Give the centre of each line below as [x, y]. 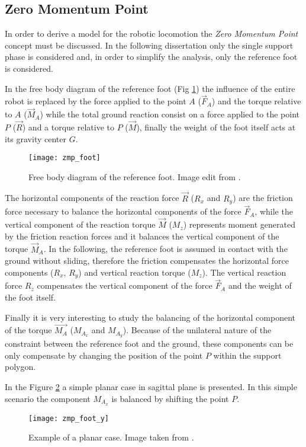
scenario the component [48, 398]
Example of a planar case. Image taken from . [111, 437]
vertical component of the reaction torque [80, 224]
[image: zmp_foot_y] [69, 418]
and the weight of [260, 285]
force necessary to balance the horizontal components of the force [123, 211]
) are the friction [263, 198]
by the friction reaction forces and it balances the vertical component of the [142, 236]
